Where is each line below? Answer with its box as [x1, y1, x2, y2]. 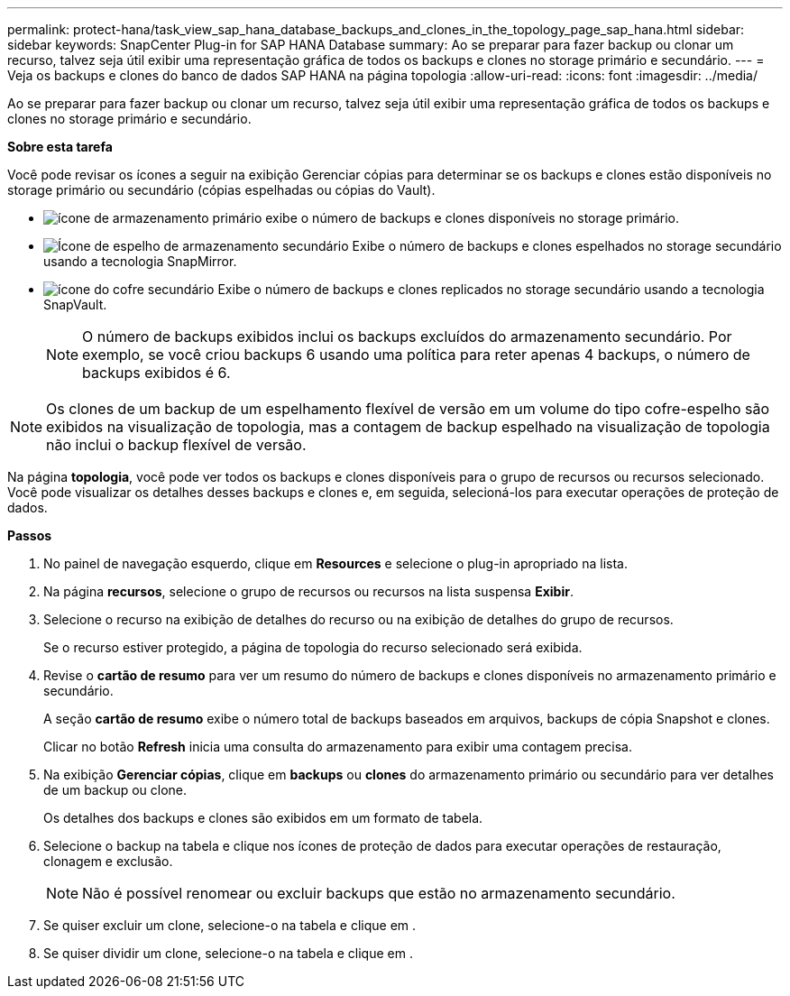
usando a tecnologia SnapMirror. [43, 254, 237, 269]
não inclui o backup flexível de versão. [46, 436, 307, 454]
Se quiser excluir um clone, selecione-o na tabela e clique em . [43, 918, 417, 933]
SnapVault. [43, 297, 107, 312]
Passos [7, 528, 52, 543]
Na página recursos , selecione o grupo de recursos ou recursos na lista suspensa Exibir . [43, 584, 574, 599]
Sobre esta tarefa [7, 139, 113, 154]
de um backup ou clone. [43, 782, 188, 798]
